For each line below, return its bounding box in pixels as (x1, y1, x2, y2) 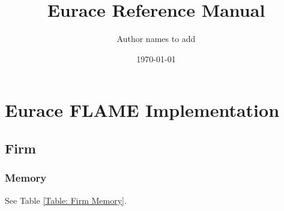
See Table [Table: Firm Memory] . (5, 194, 127, 206)
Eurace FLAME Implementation (5, 98, 280, 122)
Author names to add (116, 32, 196, 45)
